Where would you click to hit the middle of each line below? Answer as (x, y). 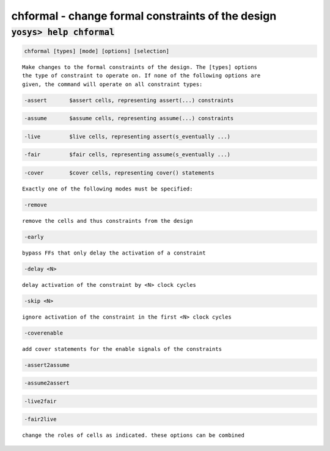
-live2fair (40, 401)
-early (34, 237)
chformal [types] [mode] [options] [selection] (97, 51)
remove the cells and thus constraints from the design (108, 221)
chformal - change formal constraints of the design (144, 16)
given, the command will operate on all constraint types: (112, 84)
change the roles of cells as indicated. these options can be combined (133, 435)
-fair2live (40, 419)
